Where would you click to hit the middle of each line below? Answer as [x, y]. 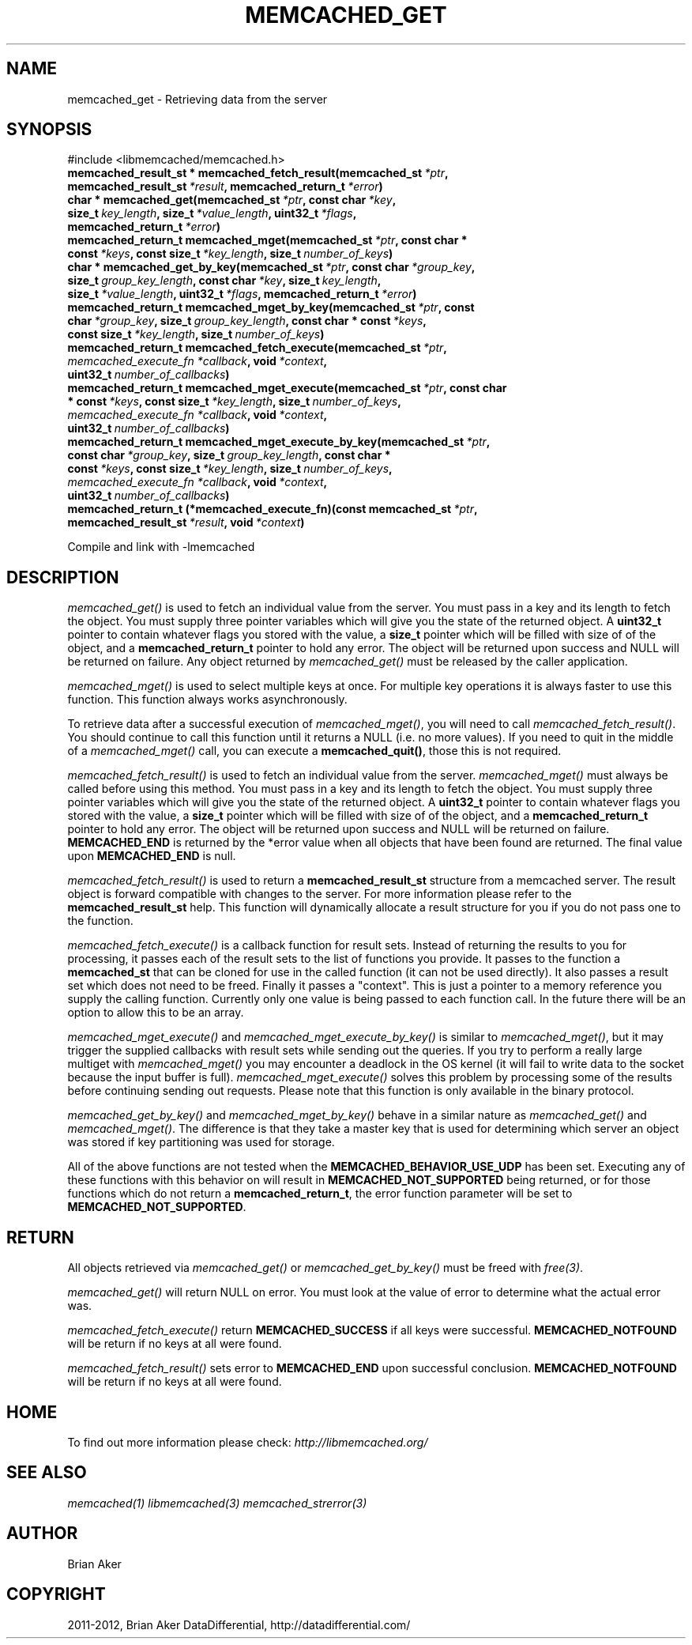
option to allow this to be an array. [156, 1013]
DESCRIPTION [63, 577]
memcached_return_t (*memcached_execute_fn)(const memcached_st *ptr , [273, 509]
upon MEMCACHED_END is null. [152, 856]
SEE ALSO [47, 1473]
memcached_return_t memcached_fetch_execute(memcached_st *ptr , [258, 348]
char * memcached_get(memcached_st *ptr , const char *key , [232, 200]
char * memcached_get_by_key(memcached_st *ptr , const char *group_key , [271, 267]
